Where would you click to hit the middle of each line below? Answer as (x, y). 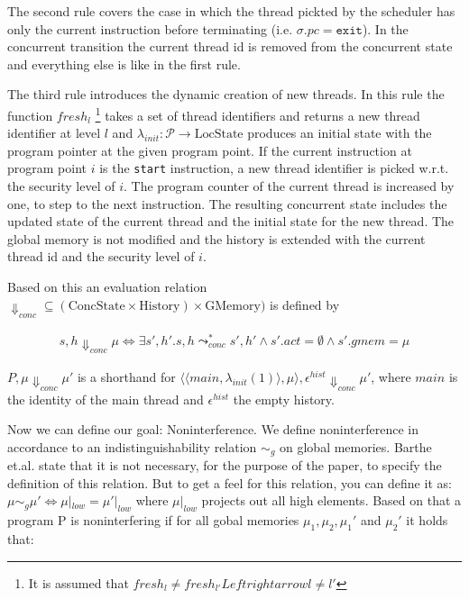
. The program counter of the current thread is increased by (289, 186)
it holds (427, 520)
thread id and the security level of (101, 256)
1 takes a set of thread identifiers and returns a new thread (257, 113)
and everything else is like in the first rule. (124, 64)
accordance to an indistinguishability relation (132, 446)
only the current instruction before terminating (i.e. (150, 28)
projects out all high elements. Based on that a (331, 500)
